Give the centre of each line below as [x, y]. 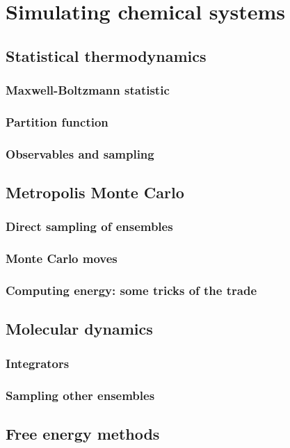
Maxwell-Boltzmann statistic [88, 90]
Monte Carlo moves [62, 258]
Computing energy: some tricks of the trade [131, 290]
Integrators [38, 363]
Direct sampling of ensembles [89, 226]
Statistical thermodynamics [106, 55]
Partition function [57, 121]
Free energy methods [83, 433]
